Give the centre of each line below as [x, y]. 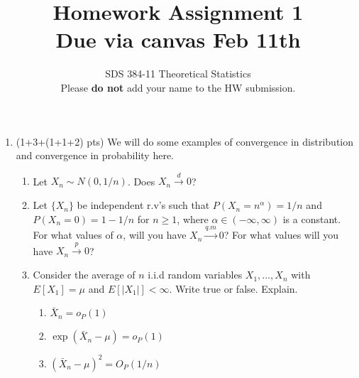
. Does [141, 181]
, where [193, 218]
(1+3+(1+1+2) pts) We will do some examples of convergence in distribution [185, 141]
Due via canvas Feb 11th [178, 39]
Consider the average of [84, 275]
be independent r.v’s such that [143, 205]
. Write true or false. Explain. [233, 288]
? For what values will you [281, 235]
